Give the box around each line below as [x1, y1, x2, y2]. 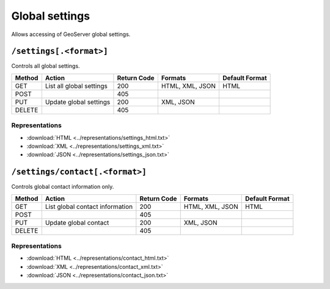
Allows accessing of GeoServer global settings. [11, 31, 131, 38]
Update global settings [45, 98, 111, 106]
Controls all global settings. [11, 62, 80, 70]
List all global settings [45, 81, 108, 90]
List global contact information [45, 202, 133, 211]
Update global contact [45, 218, 109, 227]
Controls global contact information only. [11, 183, 114, 191]
